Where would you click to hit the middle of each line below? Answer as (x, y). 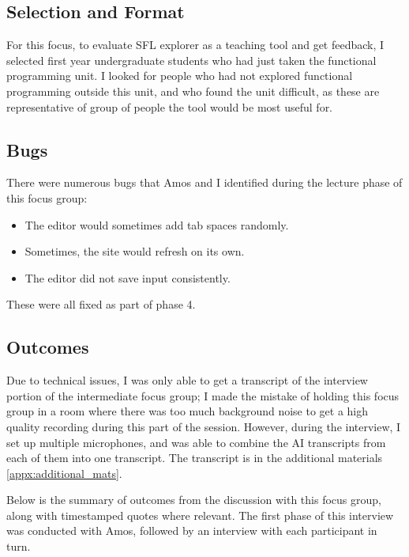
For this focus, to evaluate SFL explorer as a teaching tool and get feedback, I (195, 45)
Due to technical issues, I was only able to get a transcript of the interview (187, 380)
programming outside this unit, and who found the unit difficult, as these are (193, 91)
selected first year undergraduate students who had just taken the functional (191, 60)
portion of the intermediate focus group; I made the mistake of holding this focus (203, 395)
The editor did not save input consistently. (128, 277)
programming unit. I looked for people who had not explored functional (180, 76)
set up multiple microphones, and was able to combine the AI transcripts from (196, 442)
